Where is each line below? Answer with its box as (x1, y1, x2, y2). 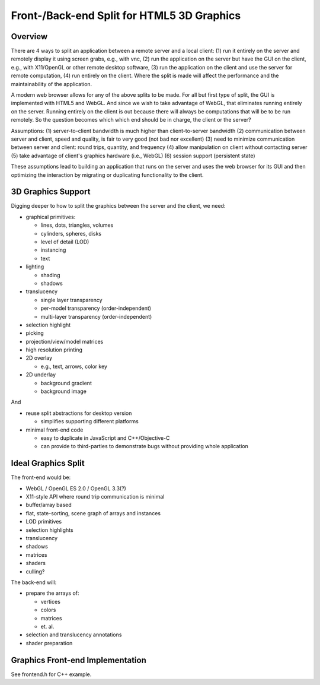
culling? (25, 567, 45, 575)
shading (40, 271, 60, 278)
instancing (40, 246, 66, 253)
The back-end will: (11, 579, 57, 586)
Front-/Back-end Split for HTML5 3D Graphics (11, 9, 241, 22)
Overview (11, 31, 48, 42)
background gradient (40, 379, 92, 386)
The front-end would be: (11, 474, 71, 481)
